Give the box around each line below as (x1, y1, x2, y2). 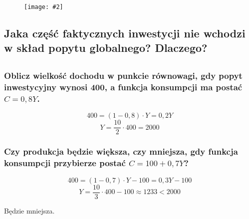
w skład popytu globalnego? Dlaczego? (4, 40, 208, 55)
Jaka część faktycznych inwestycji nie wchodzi (4, 25, 246, 41)
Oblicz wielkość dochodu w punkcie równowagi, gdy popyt (4, 69, 243, 82)
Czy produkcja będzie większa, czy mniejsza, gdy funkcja (4, 145, 238, 158)
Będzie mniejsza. (4, 205, 55, 216)
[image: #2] (24, 3, 63, 10)
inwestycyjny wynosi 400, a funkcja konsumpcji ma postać (4, 81, 243, 93)
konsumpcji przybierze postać (4, 157, 126, 169)
